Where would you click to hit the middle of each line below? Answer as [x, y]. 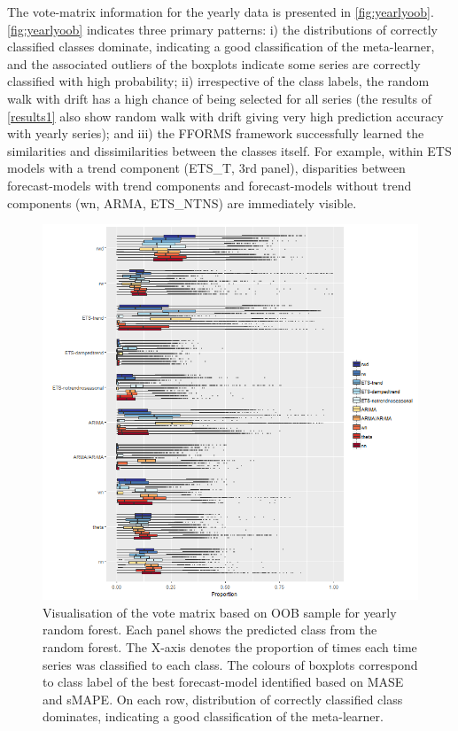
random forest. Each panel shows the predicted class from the [210, 630]
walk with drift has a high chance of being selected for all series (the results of [219, 98]
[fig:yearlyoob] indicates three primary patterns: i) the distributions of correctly [223, 29]
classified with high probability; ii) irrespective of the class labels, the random [218, 81]
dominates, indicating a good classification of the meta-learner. [213, 716]
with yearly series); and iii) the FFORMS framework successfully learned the [216, 133]
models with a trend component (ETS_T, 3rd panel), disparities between [206, 168]
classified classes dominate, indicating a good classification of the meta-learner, [221, 47]
